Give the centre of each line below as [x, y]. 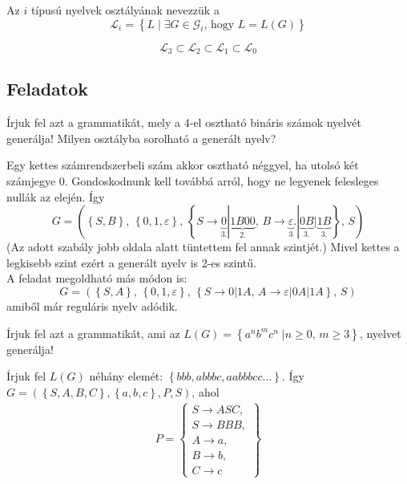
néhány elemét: [126, 376]
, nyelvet [380, 333]
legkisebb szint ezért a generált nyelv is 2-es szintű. [131, 262]
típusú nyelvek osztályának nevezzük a [125, 10]
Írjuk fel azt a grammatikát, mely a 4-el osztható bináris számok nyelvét [184, 122]
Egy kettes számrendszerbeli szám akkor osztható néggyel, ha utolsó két [183, 165]
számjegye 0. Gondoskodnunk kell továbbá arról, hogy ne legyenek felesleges [193, 181]
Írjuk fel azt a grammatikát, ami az [93, 333]
